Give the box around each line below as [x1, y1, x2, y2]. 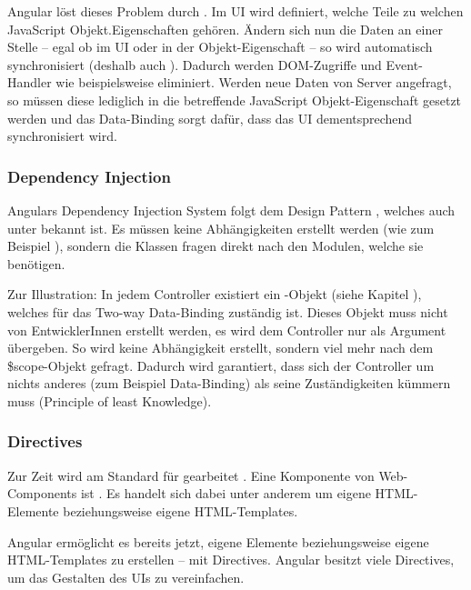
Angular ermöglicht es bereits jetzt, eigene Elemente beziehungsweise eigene [7, 532, 429, 551]
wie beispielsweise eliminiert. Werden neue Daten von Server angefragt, [55, 73, 452, 92]
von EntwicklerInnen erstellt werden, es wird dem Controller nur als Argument [7, 320, 446, 339]
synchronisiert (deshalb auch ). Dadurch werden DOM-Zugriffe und [7, 55, 382, 74]
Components [7, 484, 77, 503]
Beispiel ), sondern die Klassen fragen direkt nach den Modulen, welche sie [7, 236, 424, 255]
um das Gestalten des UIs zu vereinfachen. [7, 567, 245, 586]
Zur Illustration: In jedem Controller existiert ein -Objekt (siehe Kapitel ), [7, 285, 422, 304]
